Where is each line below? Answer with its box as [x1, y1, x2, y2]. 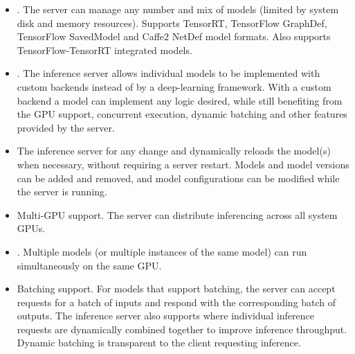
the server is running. [17, 184, 107, 199]
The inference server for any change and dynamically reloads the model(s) [17, 143, 331, 158]
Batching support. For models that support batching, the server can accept [17, 281, 336, 296]
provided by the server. [17, 120, 115, 134]
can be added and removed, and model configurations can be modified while [17, 170, 340, 185]
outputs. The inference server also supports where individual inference [17, 308, 314, 323]
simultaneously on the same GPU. [17, 258, 162, 272]
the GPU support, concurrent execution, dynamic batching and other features [17, 107, 347, 121]
